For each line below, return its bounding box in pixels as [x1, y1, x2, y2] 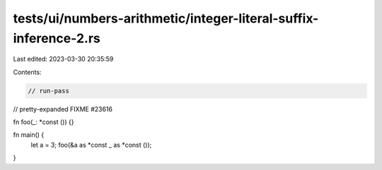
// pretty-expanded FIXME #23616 [13, 104, 113, 113]
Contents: [13, 68, 42, 76]
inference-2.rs [13, 30, 100, 46]
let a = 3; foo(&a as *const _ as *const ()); [30, 140, 152, 149]
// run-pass [28, 87, 70, 95]
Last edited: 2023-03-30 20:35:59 [13, 55, 114, 63]
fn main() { [13, 130, 45, 139]
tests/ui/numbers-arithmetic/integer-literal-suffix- [13, 11, 319, 26]
